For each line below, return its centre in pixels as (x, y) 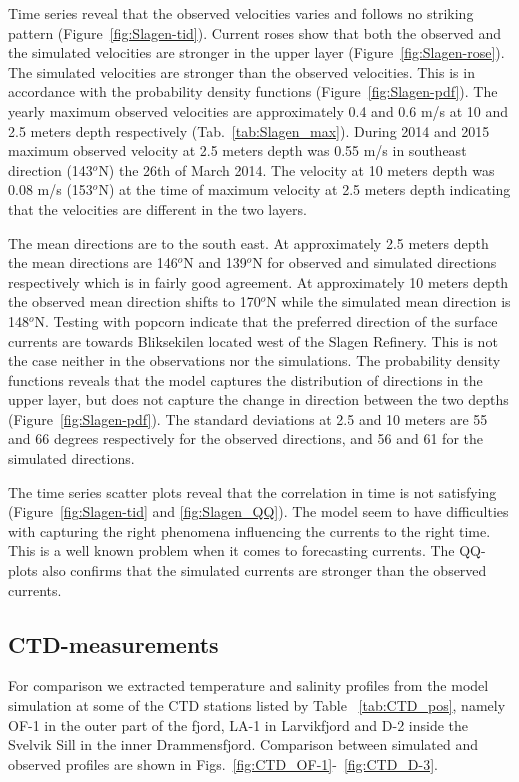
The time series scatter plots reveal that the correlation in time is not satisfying (252, 491)
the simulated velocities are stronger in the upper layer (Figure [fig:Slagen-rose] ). (256, 52)
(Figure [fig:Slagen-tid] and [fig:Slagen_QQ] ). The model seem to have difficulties (258, 511)
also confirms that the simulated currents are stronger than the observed (264, 570)
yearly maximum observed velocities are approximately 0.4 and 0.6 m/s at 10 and (258, 110)
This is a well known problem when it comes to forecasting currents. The (231, 550)
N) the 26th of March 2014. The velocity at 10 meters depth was (296, 169)
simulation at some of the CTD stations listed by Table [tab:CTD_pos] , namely (257, 705)
